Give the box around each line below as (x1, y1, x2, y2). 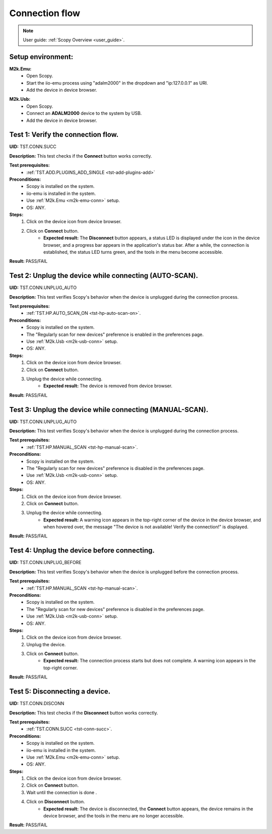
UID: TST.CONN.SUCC (9, 144, 56, 150)
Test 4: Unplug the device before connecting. (9, 546, 155, 555)
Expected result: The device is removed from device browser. (43, 383, 173, 389)
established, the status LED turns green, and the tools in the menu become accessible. (43, 249, 224, 255)
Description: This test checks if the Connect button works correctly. (9, 153, 152, 159)
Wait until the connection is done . (26, 789, 97, 795)
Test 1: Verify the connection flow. (9, 130, 119, 139)
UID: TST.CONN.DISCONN (9, 701, 64, 707)
